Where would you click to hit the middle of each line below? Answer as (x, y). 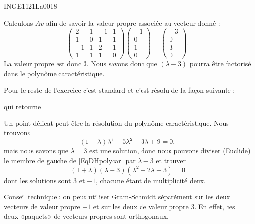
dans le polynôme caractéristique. (54, 73)
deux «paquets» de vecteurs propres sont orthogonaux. (86, 216)
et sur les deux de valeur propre (141, 206)
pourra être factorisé (220, 64)
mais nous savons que (36, 151)
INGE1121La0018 (30, 6)
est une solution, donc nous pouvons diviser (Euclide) (170, 151)
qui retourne (23, 106)
